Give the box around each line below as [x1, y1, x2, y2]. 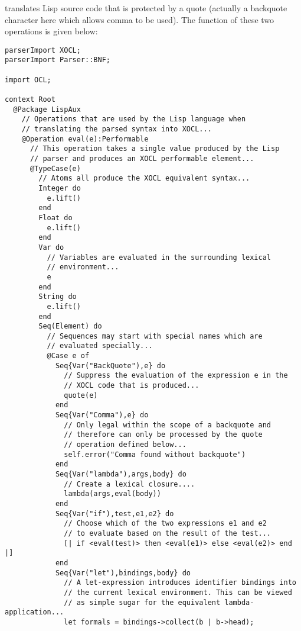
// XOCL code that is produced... [64, 381, 199, 390]
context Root [5, 95, 55, 104]
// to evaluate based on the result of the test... [64, 529, 271, 537]
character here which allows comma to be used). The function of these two [5, 13, 274, 25]
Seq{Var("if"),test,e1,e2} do [55, 509, 174, 518]
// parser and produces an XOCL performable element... [30, 154, 254, 163]
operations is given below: [5, 25, 98, 37]
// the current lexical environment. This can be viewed [64, 588, 292, 597]
